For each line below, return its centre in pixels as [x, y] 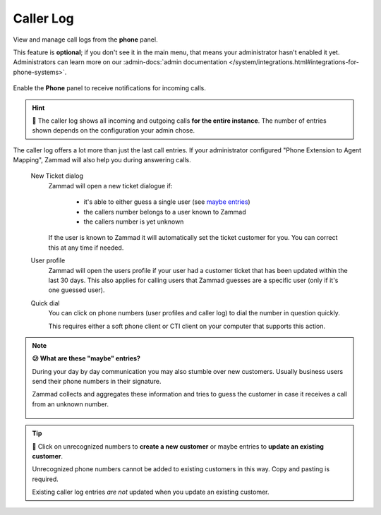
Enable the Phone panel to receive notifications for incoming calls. [109, 88]
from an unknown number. [71, 404]
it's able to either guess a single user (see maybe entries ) [167, 202]
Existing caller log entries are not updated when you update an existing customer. [151, 492]
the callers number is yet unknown [134, 222]
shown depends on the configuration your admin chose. [114, 131]
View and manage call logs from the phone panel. [85, 40]
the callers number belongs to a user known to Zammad [165, 212]
